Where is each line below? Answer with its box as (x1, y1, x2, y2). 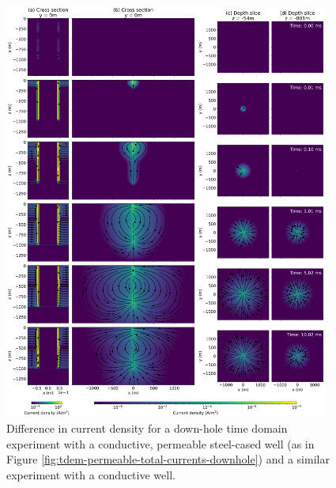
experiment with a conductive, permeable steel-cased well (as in (6, 435, 315, 452)
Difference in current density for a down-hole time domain (6, 420, 288, 437)
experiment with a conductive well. (6, 466, 176, 482)
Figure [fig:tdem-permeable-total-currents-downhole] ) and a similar (6, 451, 330, 467)
